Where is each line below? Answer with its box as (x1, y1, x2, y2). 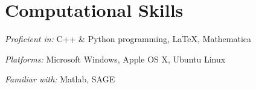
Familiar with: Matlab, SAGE (5, 73, 115, 85)
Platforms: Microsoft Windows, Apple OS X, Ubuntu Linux (5, 52, 226, 65)
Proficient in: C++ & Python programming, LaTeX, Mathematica (5, 32, 252, 45)
